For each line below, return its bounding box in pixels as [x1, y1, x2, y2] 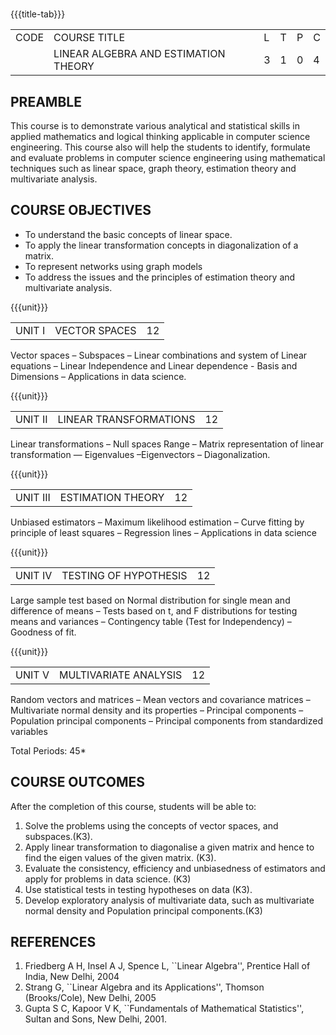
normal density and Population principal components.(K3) [24, 904, 263, 917]
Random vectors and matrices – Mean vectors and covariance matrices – [10, 693, 311, 705]
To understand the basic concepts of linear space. [24, 228, 233, 240]
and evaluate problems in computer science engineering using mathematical [10, 152, 326, 163]
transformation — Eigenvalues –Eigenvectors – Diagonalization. [10, 448, 271, 460]
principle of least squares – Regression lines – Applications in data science [10, 526, 318, 538]
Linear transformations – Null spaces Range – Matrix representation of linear [10, 438, 325, 450]
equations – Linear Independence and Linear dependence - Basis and [10, 359, 298, 372]
